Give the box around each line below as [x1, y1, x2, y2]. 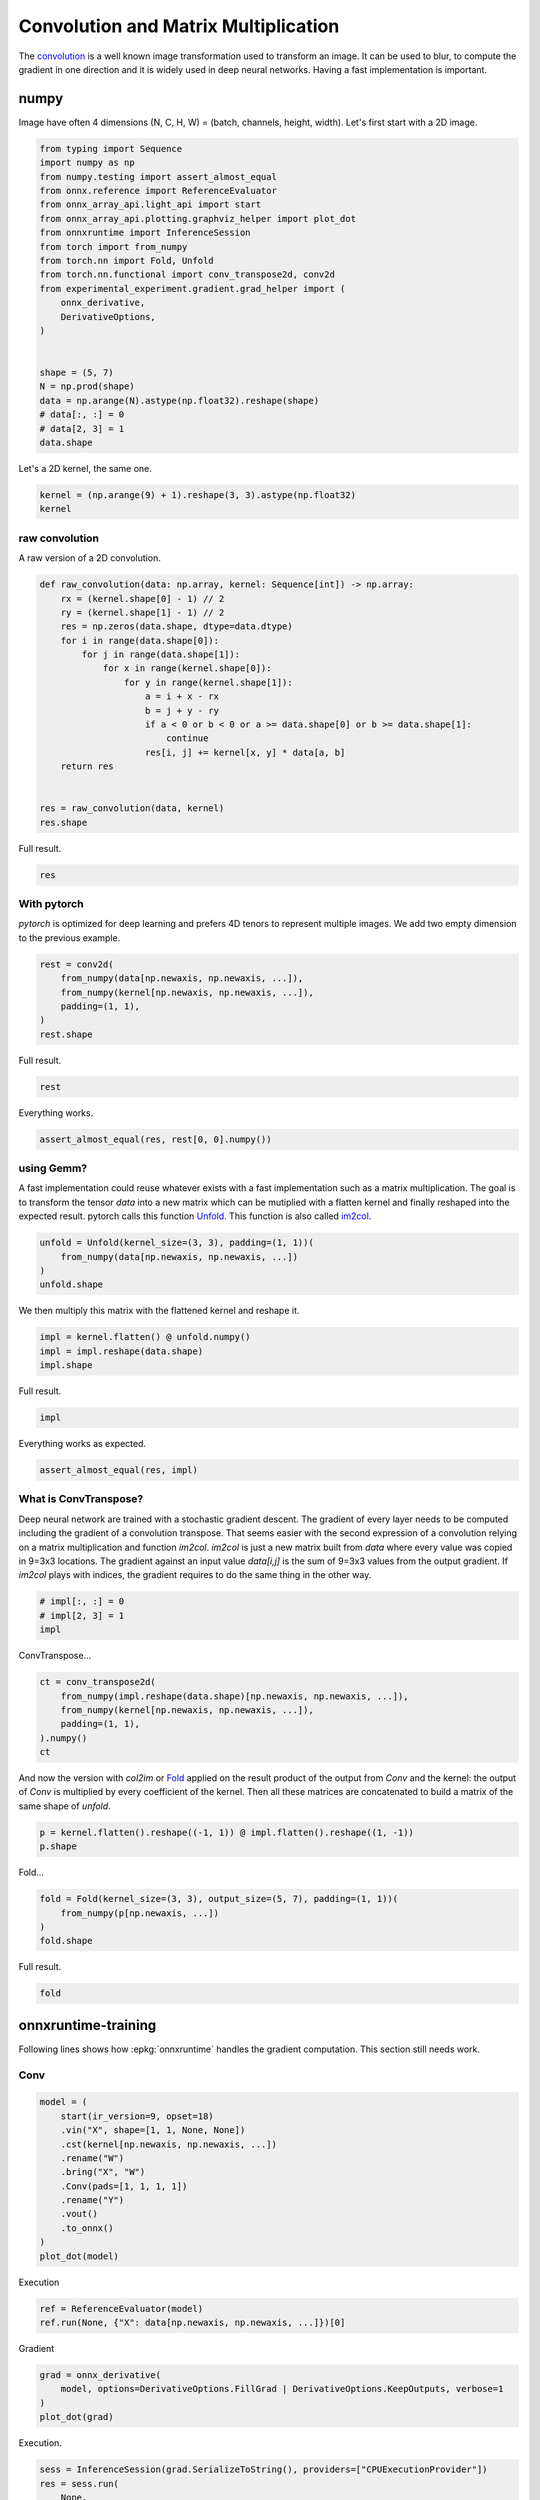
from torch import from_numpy [39, 241, 188, 252]
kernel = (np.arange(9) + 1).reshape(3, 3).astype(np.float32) [39, 490, 357, 500]
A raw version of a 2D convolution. [18, 552, 162, 564]
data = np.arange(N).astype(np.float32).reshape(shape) [39, 395, 320, 406]
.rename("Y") [60, 2195, 125, 2206]
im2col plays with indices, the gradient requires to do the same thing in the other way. [18, 1569, 372, 1581]
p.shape [39, 1841, 77, 1852]
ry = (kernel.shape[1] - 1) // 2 [60, 606, 225, 618]
